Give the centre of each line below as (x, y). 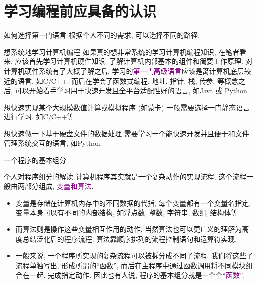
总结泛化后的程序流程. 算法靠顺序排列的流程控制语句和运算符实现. (130, 239)
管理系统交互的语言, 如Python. (53, 143)
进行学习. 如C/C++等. (40, 117)
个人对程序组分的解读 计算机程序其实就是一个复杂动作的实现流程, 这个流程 (125, 176)
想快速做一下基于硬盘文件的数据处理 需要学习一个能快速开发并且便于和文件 (127, 133)
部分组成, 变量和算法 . (59, 186)
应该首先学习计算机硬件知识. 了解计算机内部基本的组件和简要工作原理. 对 (134, 61)
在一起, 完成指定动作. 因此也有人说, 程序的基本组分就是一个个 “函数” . (133, 275)
